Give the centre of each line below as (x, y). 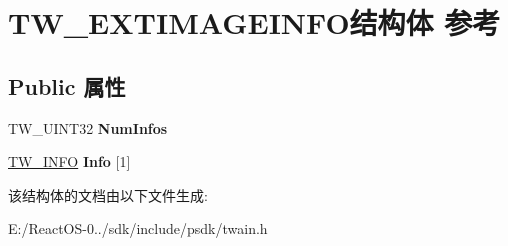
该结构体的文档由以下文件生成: (108, 194)
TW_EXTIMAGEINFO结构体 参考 (254, 22)
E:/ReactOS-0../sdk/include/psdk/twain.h (138, 228)
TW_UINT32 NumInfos (88, 127)
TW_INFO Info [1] (69, 161)
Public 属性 (67, 85)
